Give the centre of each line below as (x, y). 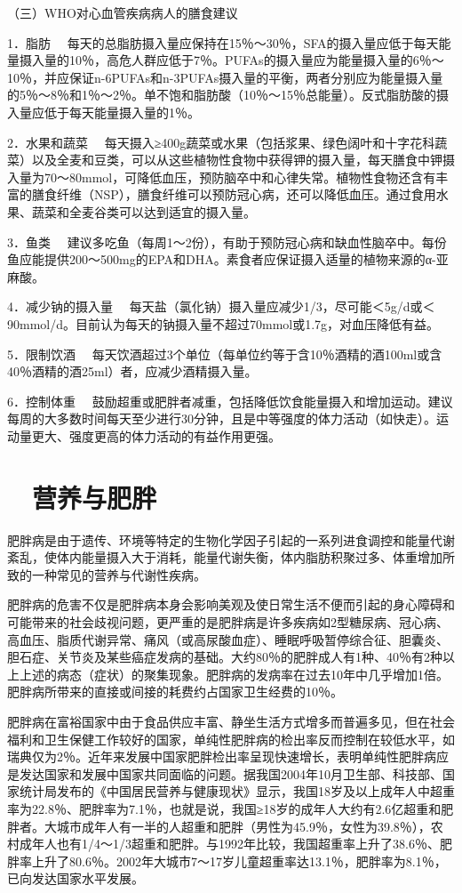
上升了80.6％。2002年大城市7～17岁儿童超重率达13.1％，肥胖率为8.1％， (239, 861)
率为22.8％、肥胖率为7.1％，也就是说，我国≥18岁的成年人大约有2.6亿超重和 (224, 808)
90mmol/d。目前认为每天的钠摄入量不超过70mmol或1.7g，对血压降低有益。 (223, 323)
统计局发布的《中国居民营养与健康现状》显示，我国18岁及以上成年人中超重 (237, 791)
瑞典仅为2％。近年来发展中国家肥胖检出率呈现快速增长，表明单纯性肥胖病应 (228, 756)
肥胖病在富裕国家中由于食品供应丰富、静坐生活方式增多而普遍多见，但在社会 (231, 721)
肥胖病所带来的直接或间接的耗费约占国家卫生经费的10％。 (175, 692)
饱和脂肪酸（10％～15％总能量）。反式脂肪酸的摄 (308, 95)
